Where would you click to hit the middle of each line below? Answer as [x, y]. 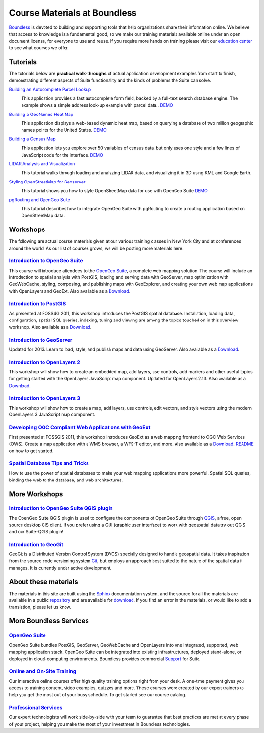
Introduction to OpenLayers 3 [45, 398]
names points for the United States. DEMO [64, 130]
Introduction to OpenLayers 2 [45, 362]
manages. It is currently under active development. [60, 568]
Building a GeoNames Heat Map [41, 114]
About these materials [44, 582]
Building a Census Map [32, 139]
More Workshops [36, 494]
